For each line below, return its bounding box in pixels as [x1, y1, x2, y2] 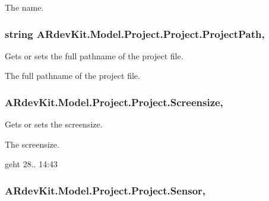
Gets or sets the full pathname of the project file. [5, 49, 183, 62]
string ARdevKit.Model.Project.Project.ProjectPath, [5, 26, 265, 41]
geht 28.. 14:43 [5, 158, 58, 170]
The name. [5, 1, 44, 13]
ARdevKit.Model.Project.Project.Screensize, [5, 94, 223, 109]
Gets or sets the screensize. [5, 118, 103, 130]
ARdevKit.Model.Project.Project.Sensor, [5, 183, 206, 197]
